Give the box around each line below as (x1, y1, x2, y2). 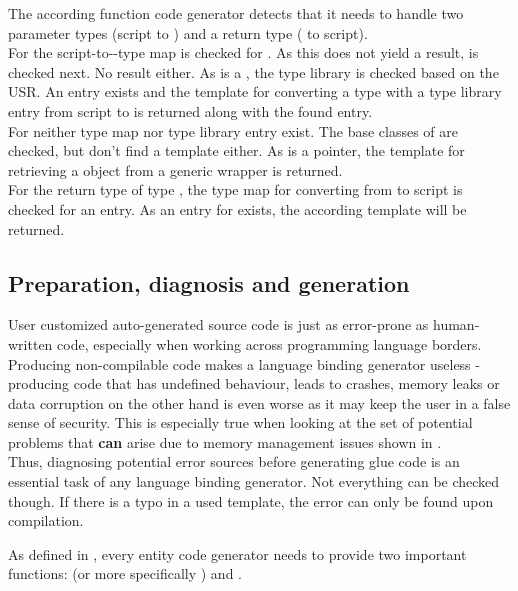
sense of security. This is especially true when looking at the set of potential (8, 412, 473, 433)
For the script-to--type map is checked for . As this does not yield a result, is (8, 42, 479, 63)
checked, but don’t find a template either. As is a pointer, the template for (8, 140, 465, 161)
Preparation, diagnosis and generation (8, 267, 410, 298)
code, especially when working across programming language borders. (57, 333, 482, 354)
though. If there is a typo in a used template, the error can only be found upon (8, 490, 494, 511)
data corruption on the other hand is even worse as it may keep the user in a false (8, 392, 511, 413)
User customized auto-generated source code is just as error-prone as (8, 314, 429, 335)
